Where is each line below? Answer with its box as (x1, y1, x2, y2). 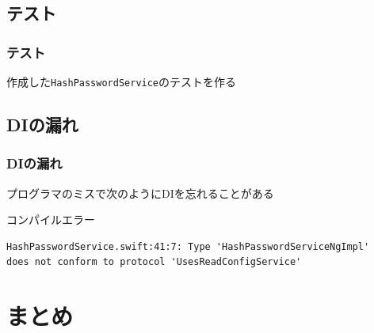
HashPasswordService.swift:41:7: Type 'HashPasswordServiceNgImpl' (6, 240, 370, 252)
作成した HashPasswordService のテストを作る (6, 74, 237, 89)
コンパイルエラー (6, 211, 95, 228)
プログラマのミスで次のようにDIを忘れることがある (6, 184, 274, 201)
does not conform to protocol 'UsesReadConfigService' (6, 256, 302, 268)
